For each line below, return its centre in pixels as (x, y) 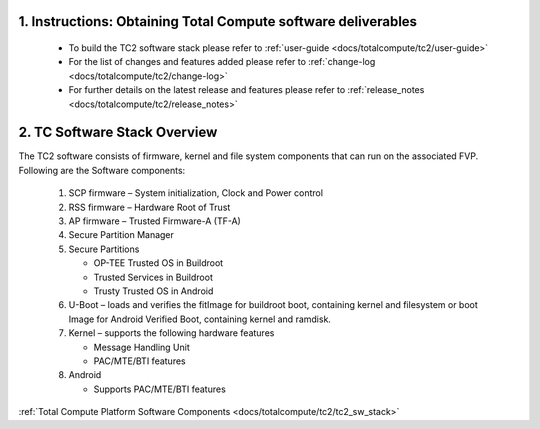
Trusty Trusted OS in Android (153, 291)
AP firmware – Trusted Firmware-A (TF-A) (155, 221)
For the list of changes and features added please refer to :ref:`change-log (222, 62)
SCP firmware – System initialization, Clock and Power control (196, 193)
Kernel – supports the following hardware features (171, 333)
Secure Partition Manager (121, 235)
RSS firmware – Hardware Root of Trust (149, 207)
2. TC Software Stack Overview (118, 132)
